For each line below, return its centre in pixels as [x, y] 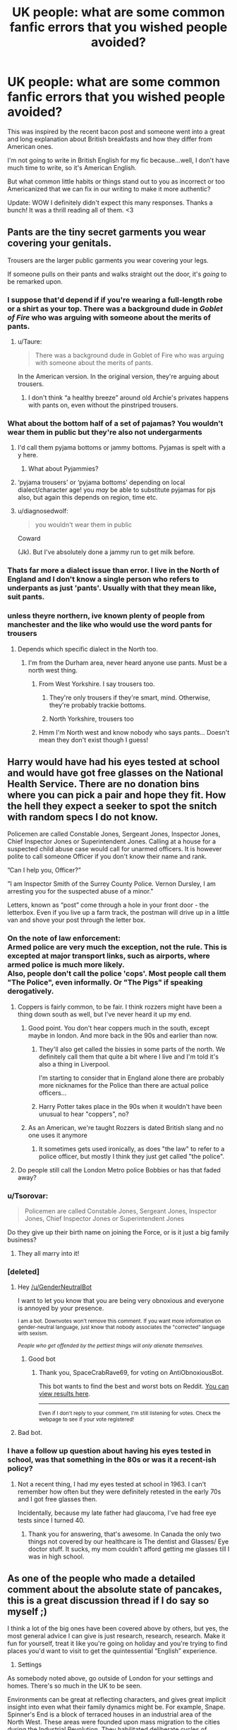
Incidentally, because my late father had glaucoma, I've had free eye [117, 1513]
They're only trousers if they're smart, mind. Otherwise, [129, 697]
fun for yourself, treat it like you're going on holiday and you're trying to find [117, 1644]
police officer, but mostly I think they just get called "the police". [131, 1156]
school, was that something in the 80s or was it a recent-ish [112, 1460]
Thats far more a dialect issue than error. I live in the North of [114, 570]
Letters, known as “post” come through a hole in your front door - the [108, 905]
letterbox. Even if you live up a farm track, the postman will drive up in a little [119, 913]
